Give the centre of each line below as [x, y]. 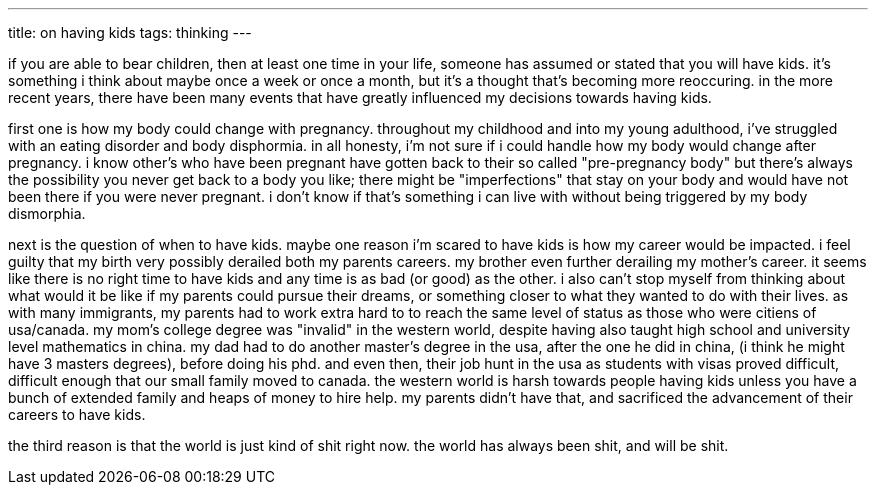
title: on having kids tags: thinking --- [130, 32]
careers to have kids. [77, 414]
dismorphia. [47, 213]
